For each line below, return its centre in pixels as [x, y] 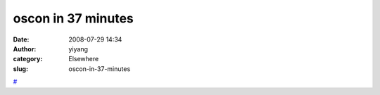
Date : [21, 39]
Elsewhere [84, 59]
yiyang [78, 49]
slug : [20, 69]
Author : [25, 49]
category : [28, 59]
